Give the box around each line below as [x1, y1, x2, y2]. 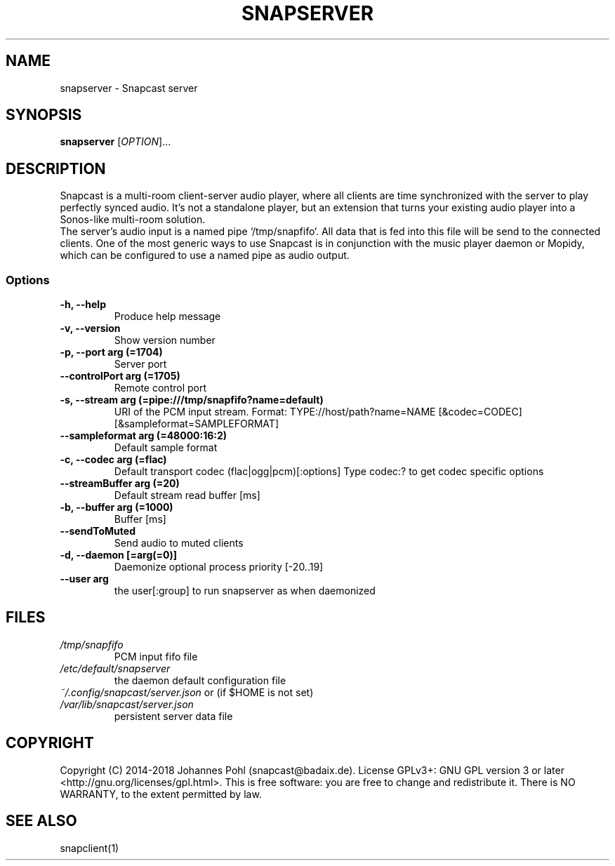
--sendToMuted [60, 525, 135, 538]
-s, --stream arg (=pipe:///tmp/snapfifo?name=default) [60, 394, 324, 406]
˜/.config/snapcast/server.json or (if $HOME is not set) [60, 686, 314, 698]
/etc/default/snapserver [60, 662, 171, 674]
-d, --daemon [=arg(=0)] [60, 549, 177, 561]
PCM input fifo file [114, 650, 198, 662]
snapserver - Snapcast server [60, 81, 198, 94]
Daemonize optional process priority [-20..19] [114, 561, 324, 573]
